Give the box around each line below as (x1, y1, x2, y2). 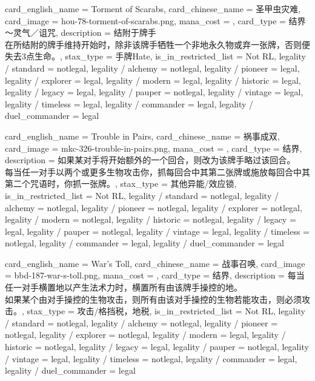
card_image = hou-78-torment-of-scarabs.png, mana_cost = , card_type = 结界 (5, 14, 306, 27)
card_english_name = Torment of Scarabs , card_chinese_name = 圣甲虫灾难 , (5, 2, 301, 15)
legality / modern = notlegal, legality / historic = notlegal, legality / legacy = (5, 213, 296, 226)
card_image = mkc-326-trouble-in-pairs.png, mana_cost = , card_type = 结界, (5, 141, 302, 154)
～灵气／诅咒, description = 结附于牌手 (5, 26, 156, 39)
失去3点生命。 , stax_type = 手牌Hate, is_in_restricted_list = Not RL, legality (5, 50, 306, 62)
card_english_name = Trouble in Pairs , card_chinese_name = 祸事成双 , (5, 129, 280, 142)
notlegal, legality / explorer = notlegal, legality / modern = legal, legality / (5, 328, 286, 341)
